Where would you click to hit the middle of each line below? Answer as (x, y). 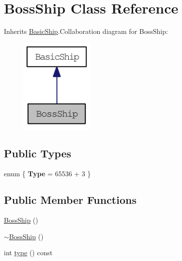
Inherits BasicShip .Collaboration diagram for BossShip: (86, 31)
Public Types (38, 153)
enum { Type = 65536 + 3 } (47, 174)
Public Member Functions (70, 200)
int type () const (28, 253)
